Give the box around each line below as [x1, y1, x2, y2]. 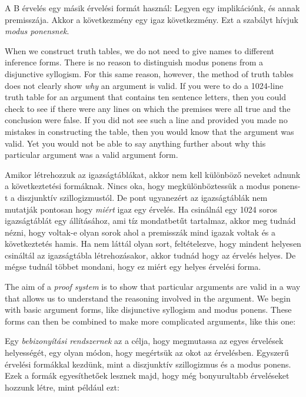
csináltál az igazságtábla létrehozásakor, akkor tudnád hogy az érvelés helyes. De [5, 249, 296, 261]
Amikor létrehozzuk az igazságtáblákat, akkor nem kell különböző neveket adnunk [5, 168, 301, 180]
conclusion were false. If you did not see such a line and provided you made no [5, 114, 288, 126]
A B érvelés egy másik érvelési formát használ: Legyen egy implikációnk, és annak [5, 2, 300, 14]
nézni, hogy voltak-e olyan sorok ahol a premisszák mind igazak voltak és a [5, 226, 276, 238]
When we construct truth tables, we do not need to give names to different [5, 44, 275, 57]
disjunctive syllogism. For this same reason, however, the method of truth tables [5, 67, 294, 80]
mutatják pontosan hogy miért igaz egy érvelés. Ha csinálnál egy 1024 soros [5, 203, 277, 215]
